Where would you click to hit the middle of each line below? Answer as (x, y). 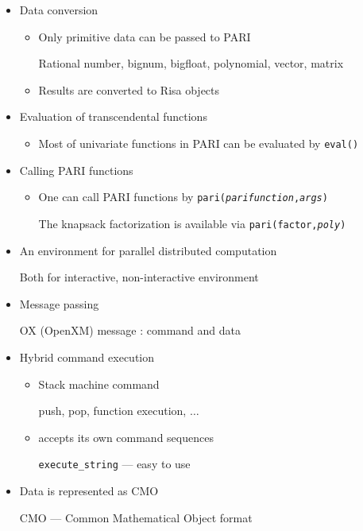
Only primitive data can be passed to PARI (145, 36)
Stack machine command (99, 384)
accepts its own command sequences (126, 437)
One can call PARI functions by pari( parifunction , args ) (183, 197)
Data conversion (59, 10)
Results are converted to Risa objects (129, 89)
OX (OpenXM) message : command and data (130, 330)
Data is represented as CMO (89, 490)
